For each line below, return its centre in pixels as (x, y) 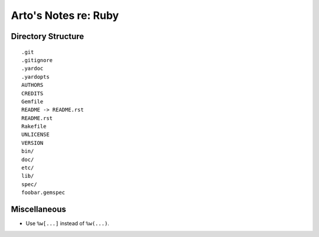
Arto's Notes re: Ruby (65, 15)
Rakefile (34, 126)
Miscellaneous (38, 210)
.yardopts (35, 77)
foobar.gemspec (43, 193)
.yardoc (32, 69)
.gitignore (37, 60)
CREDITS (32, 93)
